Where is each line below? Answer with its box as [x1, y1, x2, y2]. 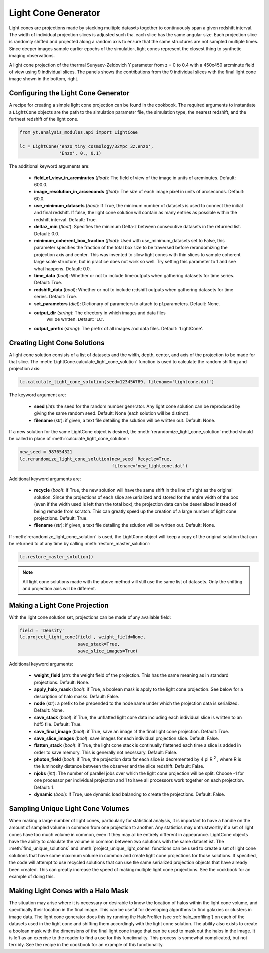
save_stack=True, [77, 641, 120, 647]
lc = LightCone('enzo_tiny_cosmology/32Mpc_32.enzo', [19, 143, 154, 149]
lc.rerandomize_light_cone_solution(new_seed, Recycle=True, [19, 456, 172, 462]
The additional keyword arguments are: [9, 163, 90, 169]
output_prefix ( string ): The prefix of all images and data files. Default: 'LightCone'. [34, 325, 204, 331]
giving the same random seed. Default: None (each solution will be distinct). [34, 410, 190, 416]
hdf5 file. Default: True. [34, 721, 82, 727]
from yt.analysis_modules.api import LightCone [19, 129, 138, 135]
